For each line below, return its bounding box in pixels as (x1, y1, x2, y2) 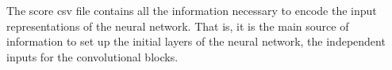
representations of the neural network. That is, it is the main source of (6, 17, 349, 34)
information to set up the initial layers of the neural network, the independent (6, 33, 386, 50)
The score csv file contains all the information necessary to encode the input (6, 2, 377, 18)
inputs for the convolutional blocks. (6, 48, 179, 64)
